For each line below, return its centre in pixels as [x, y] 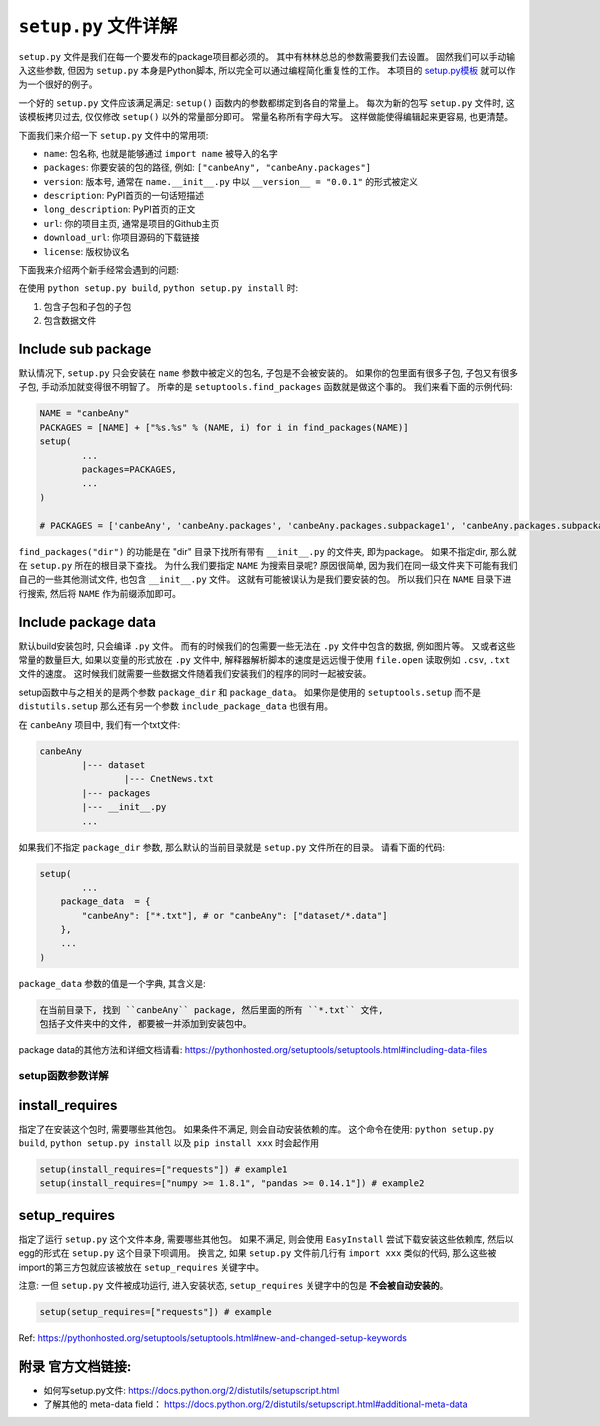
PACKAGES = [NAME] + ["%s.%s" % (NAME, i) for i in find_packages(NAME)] [224, 427]
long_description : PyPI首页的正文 [119, 209]
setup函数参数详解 [63, 1075]
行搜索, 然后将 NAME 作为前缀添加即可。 [100, 593]
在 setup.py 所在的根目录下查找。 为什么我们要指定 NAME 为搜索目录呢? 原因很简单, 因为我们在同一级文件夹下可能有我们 [268, 565]
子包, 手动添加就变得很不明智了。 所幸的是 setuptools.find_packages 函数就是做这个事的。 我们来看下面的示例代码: [266, 387]
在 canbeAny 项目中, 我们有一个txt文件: [99, 724]
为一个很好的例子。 [58, 84]
